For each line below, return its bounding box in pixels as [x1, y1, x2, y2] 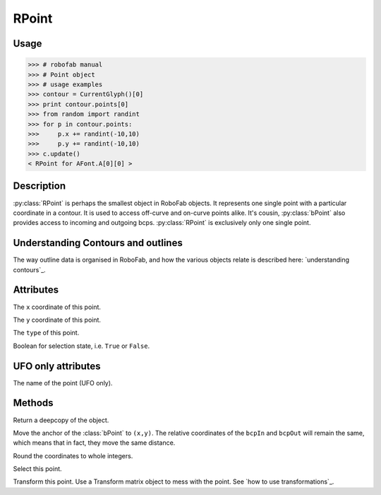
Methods [13, 397, 54, 409]
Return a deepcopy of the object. [13, 416, 109, 424]
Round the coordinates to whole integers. [13, 451, 133, 460]
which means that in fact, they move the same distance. [13, 438, 176, 447]
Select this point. [13, 465, 63, 473]
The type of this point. [13, 329, 80, 337]
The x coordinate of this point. [13, 303, 102, 311]
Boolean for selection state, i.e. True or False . [13, 342, 150, 350]
